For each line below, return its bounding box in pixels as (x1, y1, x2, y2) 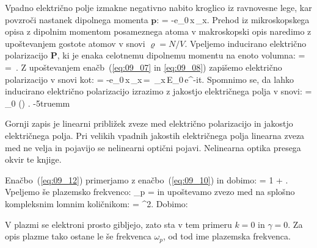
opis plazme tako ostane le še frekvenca (5, 230, 151, 243)
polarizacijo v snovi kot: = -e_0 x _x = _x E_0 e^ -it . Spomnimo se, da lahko (5, 73, 294, 85)
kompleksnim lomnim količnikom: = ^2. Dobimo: (5, 197, 188, 210)
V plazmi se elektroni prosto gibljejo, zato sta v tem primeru (5, 218, 232, 230)
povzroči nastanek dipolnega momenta (5, 13, 148, 26)
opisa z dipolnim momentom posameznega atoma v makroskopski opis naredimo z (5, 25, 312, 38)
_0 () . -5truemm (5, 96, 70, 109)
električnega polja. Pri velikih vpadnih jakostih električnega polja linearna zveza (5, 129, 305, 141)
